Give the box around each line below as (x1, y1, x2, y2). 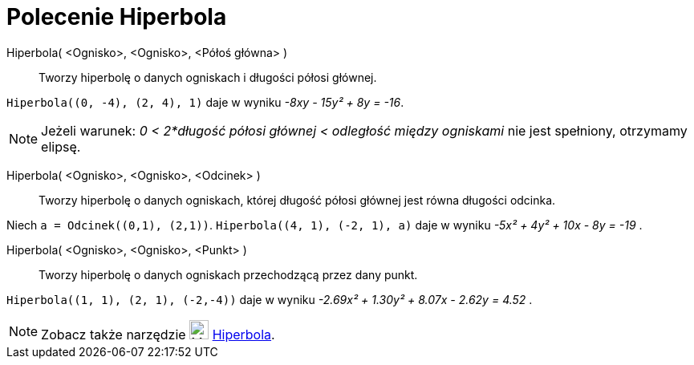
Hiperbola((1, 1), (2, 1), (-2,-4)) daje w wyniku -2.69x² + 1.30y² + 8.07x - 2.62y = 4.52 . (6, 292, 533, 306)
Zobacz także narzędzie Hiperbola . (41, 326, 275, 343)
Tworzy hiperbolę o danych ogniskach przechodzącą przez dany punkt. (39, 267, 418, 282)
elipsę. (41, 138, 81, 155)
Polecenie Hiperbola (6, 3, 227, 30)
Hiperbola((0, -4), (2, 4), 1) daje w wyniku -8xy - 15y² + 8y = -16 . (6, 95, 404, 109)
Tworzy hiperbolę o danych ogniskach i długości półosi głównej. (39, 70, 377, 84)
